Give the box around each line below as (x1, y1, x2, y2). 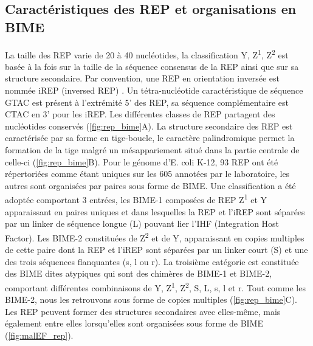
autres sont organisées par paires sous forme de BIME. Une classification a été (5, 179, 296, 192)
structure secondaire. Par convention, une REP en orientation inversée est (5, 72, 280, 85)
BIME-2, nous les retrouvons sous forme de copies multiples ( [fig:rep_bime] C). (5, 293, 297, 306)
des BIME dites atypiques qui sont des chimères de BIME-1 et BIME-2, (5, 267, 272, 280)
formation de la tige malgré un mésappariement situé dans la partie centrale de (5, 144, 300, 156)
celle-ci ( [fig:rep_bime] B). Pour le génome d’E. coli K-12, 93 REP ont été (5, 155, 278, 168)
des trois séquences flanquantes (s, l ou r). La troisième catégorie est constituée (5, 255, 299, 268)
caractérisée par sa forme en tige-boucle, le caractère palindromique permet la (5, 131, 295, 144)
